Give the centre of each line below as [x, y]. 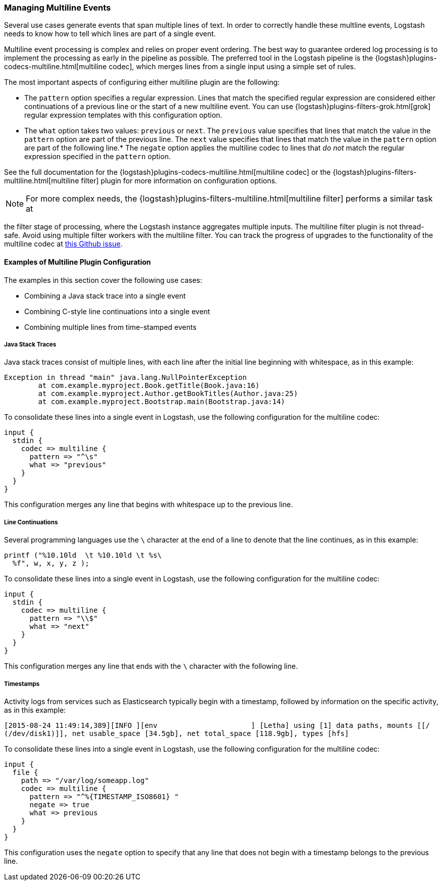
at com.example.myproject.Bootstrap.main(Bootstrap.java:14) [162, 402]
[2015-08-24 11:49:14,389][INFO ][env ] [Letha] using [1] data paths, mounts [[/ [217, 725]
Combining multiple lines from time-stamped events [110, 327]
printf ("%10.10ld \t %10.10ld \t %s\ [83, 555]
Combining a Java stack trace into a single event [105, 296]
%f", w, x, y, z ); [51, 563]
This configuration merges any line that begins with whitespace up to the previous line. [149, 505]
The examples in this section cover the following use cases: [103, 280]
